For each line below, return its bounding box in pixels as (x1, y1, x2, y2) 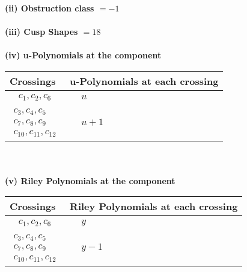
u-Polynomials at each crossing (70, 73, 219, 88)
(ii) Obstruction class (5, 2, 94, 14)
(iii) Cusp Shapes (5, 25, 78, 38)
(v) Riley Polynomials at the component (5, 174, 175, 187)
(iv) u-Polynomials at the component (5, 49, 162, 61)
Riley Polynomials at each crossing (70, 199, 238, 214)
